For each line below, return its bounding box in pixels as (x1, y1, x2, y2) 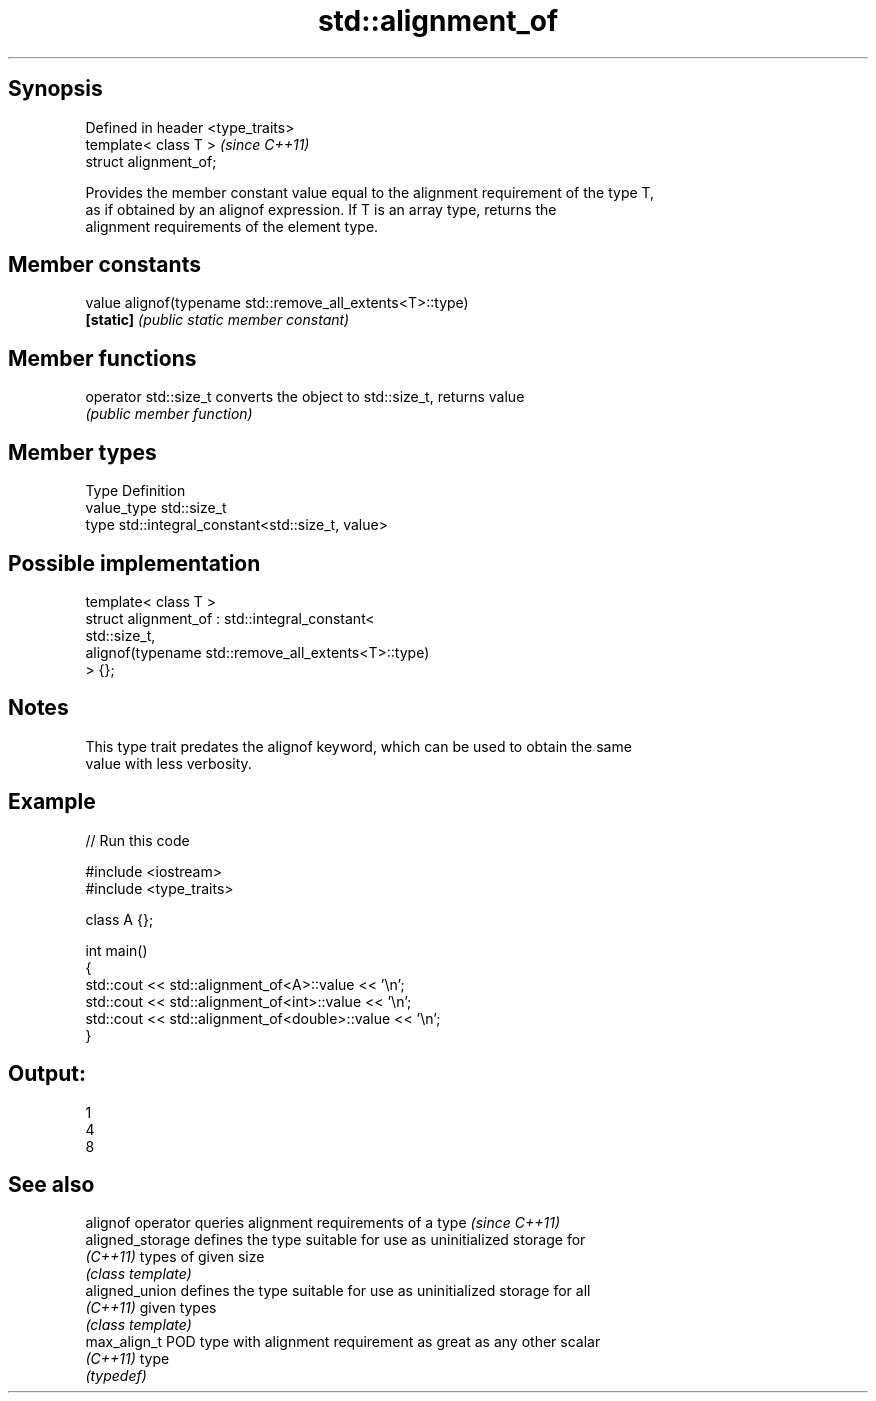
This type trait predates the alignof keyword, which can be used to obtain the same (85, 737, 632, 755)
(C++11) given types (85, 1299, 217, 1317)
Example (8, 789, 96, 815)
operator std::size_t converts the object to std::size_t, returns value (85, 388, 525, 406)
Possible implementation (8, 550, 261, 576)
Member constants (8, 252, 201, 278)
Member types (8, 439, 157, 465)
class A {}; (85, 910, 154, 928)
